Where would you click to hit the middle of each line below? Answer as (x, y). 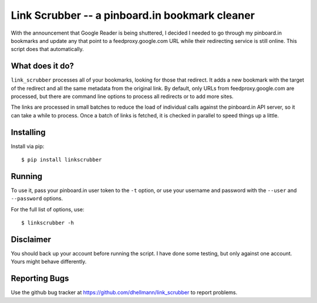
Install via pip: (28, 146)
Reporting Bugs (40, 279)
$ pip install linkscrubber (62, 160)
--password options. (37, 198)
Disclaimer (31, 239)
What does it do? (43, 66)
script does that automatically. (48, 49)
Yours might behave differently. (49, 262)
